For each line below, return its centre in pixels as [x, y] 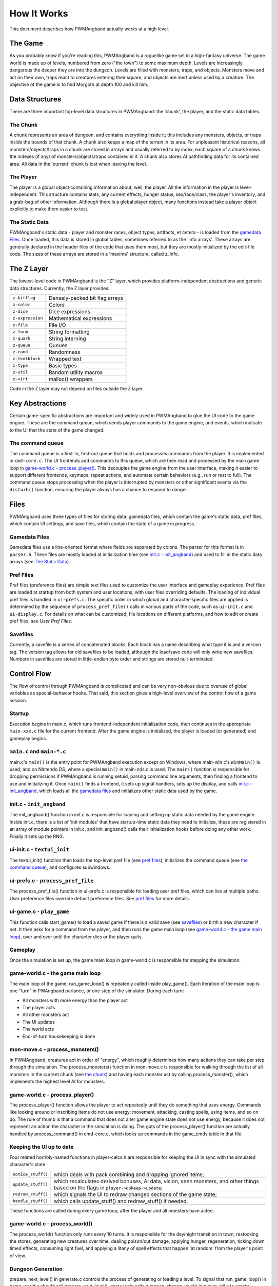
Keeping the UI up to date [42, 1147]
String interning [68, 338]
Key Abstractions [38, 403]
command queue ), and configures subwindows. [60, 867]
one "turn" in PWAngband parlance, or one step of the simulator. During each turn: [97, 991]
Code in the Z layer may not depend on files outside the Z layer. [76, 388]
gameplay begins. [28, 738]
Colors [57, 305]
